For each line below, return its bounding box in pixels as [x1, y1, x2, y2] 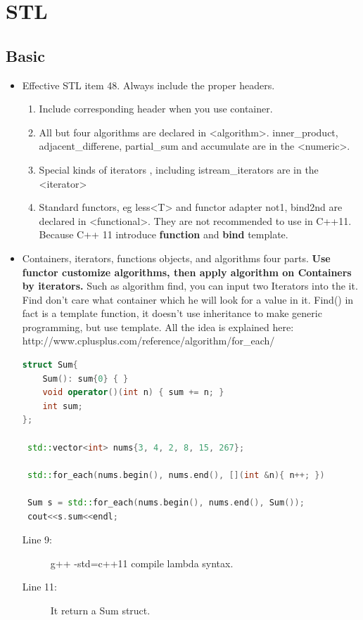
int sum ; [42, 401, 83, 411]
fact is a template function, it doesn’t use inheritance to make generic [22, 306, 322, 321]
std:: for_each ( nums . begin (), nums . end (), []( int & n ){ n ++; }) [27, 470, 325, 480]
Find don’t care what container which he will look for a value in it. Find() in [22, 292, 354, 306]
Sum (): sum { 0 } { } [42, 373, 129, 384]
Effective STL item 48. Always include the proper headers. [22, 77, 275, 92]
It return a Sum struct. [50, 602, 151, 617]
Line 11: [22, 579, 57, 594]
